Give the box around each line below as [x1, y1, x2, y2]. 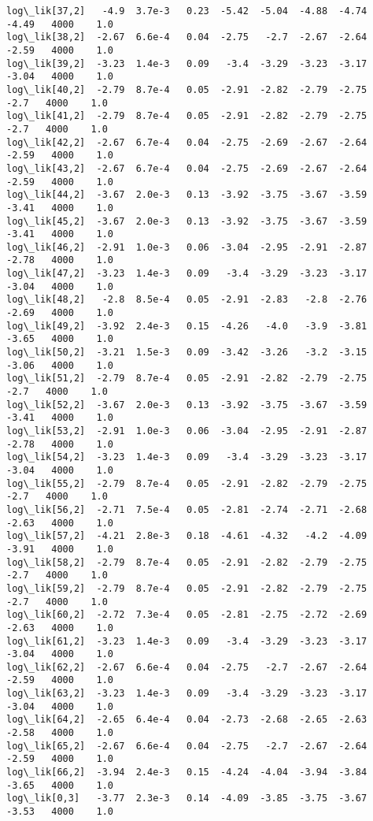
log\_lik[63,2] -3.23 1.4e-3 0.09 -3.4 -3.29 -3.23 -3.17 [6, 688, 367, 700]
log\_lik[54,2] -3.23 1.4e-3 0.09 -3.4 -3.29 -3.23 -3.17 [6, 451, 367, 463]
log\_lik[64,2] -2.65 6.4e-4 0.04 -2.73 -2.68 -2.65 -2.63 [6, 714, 367, 726]
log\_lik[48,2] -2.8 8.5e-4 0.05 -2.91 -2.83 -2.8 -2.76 [6, 294, 367, 306]
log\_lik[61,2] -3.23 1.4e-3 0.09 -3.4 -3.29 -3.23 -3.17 [6, 635, 367, 647]
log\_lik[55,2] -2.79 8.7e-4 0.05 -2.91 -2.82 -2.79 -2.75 [6, 477, 367, 489]
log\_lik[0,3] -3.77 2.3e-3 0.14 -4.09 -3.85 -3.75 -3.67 [6, 793, 367, 804]
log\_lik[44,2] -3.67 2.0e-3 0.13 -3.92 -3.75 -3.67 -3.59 [6, 189, 367, 201]
